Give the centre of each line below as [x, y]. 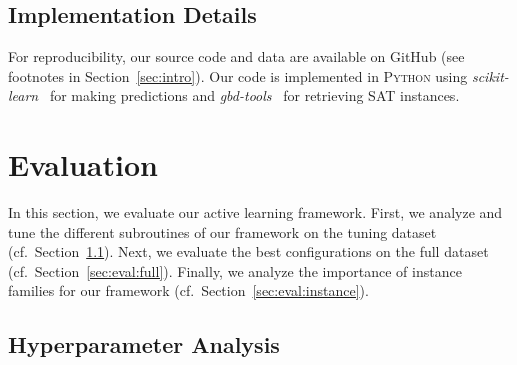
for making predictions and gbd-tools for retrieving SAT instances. [254, 95]
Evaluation [83, 164]
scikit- [490, 75]
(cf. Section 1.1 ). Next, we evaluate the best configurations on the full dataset [248, 251]
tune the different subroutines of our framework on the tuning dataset [222, 231]
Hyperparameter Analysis [144, 344]
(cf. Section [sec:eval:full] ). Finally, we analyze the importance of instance [235, 270]
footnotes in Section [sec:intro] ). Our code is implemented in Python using [238, 75]
